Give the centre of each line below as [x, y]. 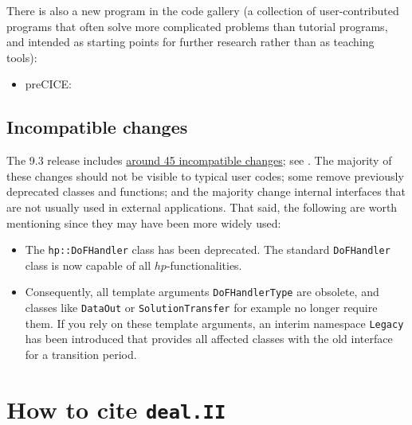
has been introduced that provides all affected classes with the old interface [209, 339]
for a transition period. [81, 354]
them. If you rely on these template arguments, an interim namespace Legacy [214, 323]
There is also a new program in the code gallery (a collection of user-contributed [203, 10]
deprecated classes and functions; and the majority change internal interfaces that [206, 191]
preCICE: [48, 84]
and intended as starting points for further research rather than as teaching [190, 42]
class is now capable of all [88, 265]
